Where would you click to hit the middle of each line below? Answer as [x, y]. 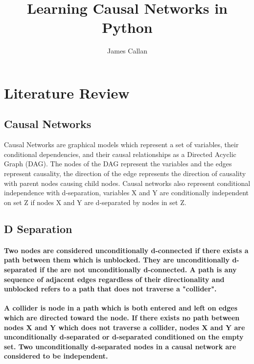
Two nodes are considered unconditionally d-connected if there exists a [126, 250]
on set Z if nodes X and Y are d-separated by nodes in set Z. [95, 202]
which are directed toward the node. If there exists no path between [122, 317]
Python [127, 27]
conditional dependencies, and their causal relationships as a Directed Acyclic [120, 154]
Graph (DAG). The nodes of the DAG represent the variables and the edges [118, 164]
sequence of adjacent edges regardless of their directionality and [114, 279]
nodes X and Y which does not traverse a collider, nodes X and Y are [125, 327]
